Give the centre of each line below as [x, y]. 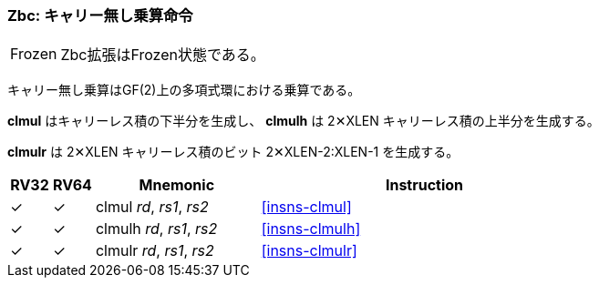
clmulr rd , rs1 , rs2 [155, 251]
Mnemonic [177, 185]
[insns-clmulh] [311, 229]
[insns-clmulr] [309, 251]
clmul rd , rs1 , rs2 [152, 207]
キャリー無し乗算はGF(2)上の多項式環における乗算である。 [184, 90]
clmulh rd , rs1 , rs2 [156, 229]
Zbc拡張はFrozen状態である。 [163, 55]
